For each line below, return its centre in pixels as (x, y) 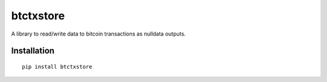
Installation (33, 51)
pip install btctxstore (57, 67)
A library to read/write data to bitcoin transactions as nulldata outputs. (98, 34)
